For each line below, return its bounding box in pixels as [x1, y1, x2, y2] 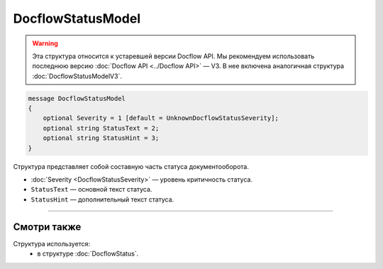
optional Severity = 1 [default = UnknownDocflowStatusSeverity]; [43, 114, 279, 122]
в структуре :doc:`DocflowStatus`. [37, 249, 139, 258]
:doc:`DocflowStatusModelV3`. [32, 72, 122, 80]
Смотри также [13, 221, 82, 233]
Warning [32, 39, 58, 48]
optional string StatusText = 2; [43, 124, 160, 132]
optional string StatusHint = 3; [43, 134, 160, 142]
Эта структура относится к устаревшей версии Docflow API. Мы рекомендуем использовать [32, 52, 315, 60]
